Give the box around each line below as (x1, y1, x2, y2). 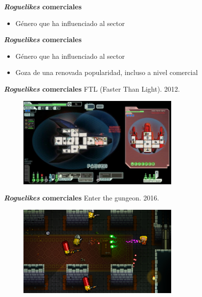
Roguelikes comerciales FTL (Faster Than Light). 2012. (4, 83, 180, 94)
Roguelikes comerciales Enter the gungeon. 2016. (4, 193, 159, 203)
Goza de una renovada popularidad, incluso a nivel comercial (15, 67, 198, 77)
